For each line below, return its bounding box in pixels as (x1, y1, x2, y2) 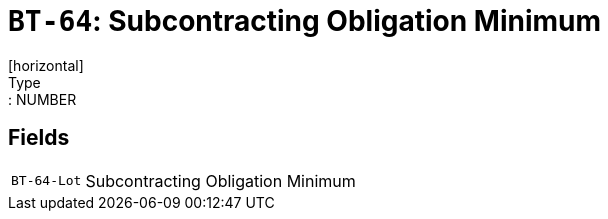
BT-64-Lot (11, 173, 82, 189)
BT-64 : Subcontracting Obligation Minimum (8, 4, 602, 38)
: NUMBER (8, 90, 77, 108)
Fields (8, 125, 70, 151)
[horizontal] (8, 56, 84, 74)
